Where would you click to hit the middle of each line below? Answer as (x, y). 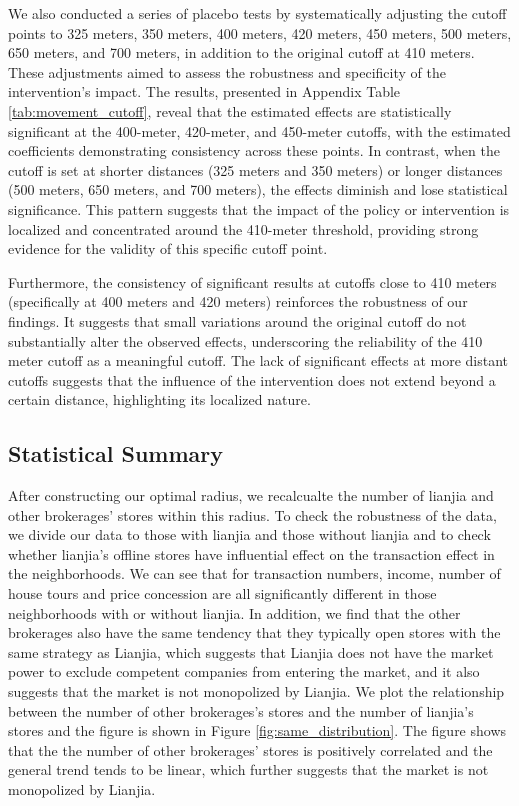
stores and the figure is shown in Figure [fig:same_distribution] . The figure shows (257, 730)
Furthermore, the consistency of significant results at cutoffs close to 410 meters (252, 281)
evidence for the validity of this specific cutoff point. (168, 248)
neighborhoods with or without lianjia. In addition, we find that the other (234, 612)
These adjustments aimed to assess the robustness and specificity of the (227, 71)
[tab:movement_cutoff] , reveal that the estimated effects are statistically (230, 110)
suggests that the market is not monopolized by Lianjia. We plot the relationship (256, 691)
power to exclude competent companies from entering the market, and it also (244, 671)
